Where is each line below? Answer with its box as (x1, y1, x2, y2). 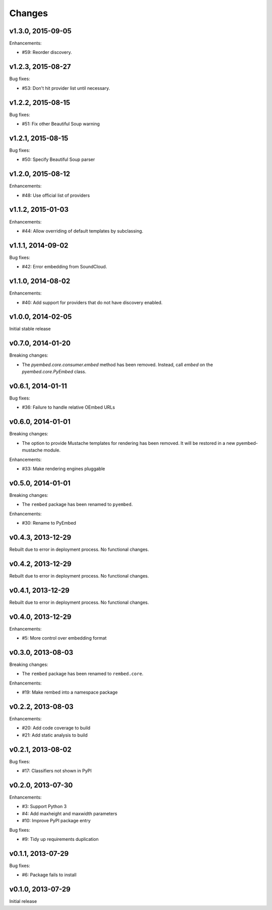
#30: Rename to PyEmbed (22, 520, 77, 526)
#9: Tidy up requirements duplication (22, 836, 99, 842)
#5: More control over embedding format (22, 635, 107, 641)
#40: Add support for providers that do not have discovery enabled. (22, 299, 163, 305)
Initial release (9, 898, 37, 904)
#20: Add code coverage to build (22, 725, 91, 731)
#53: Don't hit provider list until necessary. (22, 85, 110, 91)
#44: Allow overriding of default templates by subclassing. (22, 227, 144, 234)
